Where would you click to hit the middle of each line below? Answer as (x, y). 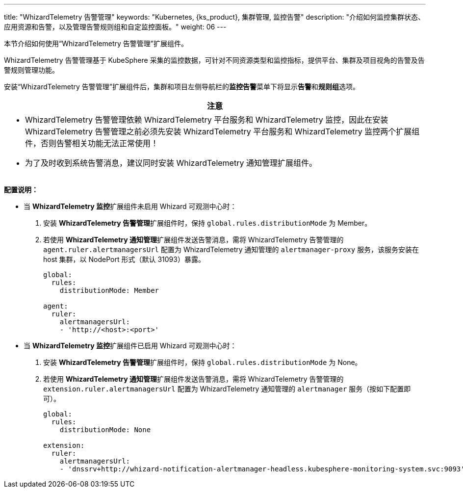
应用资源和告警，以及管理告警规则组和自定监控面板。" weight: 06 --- (115, 27)
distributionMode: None (105, 430)
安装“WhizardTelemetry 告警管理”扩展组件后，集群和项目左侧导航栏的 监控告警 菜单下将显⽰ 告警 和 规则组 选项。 (182, 87)
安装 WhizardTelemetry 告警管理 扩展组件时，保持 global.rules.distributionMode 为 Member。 (207, 223)
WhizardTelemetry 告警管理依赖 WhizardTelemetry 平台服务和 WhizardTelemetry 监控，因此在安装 (207, 120)
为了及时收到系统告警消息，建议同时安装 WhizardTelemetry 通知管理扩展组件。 (171, 163)
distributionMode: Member (109, 290)
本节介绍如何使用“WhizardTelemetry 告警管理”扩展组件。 (96, 43)
